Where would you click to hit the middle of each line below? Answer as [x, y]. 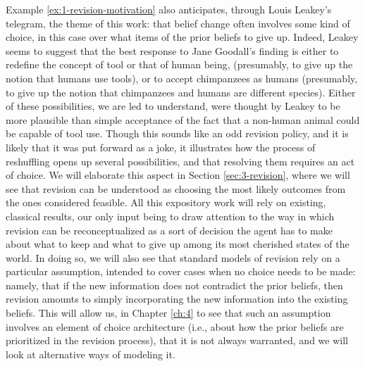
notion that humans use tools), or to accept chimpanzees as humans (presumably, [182, 78]
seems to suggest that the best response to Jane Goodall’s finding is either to [172, 50]
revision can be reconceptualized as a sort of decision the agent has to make [169, 230]
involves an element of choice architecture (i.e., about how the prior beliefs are [175, 326]
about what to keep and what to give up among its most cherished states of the [178, 244]
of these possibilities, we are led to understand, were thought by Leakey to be [173, 106]
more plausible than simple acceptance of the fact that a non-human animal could [183, 119]
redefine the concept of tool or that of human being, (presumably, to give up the [179, 64]
